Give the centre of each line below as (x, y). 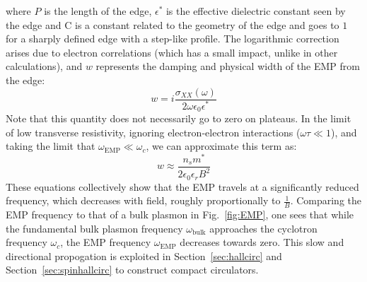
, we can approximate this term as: (221, 146)
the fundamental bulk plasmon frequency (94, 228)
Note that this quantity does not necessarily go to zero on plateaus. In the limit (179, 118)
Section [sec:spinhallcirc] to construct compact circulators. (132, 270)
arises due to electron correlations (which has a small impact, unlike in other (172, 52)
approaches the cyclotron (263, 228)
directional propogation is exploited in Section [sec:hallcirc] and (144, 255)
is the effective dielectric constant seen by (256, 11)
